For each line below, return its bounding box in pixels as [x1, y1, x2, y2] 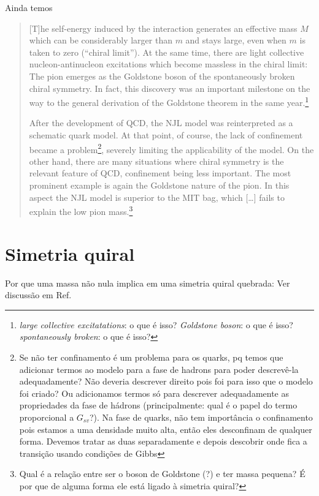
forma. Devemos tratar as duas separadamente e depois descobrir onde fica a [19, 435, 307, 448]
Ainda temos [5, 1, 53, 13]
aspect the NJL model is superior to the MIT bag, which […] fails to [29, 190, 285, 203]
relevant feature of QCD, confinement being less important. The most [29, 167, 291, 179]
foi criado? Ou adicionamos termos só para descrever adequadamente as [19, 386, 290, 399]
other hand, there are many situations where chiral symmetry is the [29, 154, 284, 167]
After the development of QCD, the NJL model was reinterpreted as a [29, 116, 293, 129]
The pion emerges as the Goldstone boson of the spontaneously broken [29, 69, 295, 82]
